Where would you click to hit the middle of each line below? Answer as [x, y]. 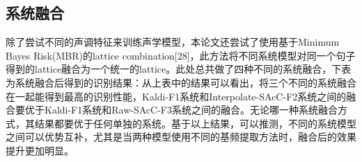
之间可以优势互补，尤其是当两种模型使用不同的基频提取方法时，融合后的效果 [181, 137]
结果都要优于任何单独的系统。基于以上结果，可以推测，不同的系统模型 [195, 123]
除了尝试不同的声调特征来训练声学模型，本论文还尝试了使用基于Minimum [173, 42]
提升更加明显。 [40, 150]
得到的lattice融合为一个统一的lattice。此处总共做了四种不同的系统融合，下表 [179, 69]
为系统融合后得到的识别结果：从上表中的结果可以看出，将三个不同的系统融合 [181, 82]
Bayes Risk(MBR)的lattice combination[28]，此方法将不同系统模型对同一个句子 [181, 55]
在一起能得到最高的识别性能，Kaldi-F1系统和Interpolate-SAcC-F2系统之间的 [176, 96]
